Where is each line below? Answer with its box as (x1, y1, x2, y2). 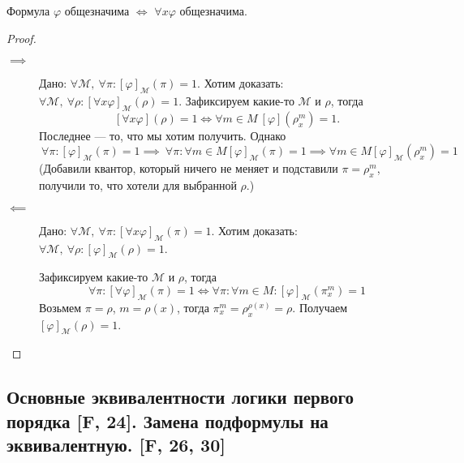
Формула (6, 2, 50, 19)
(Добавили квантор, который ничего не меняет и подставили (39, 160, 338, 177)
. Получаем (292, 298, 348, 315)
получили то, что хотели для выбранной (39, 177, 237, 194)
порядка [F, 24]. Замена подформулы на (6, 408, 329, 433)
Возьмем (39, 298, 82, 315)
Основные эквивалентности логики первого (6, 384, 354, 409)
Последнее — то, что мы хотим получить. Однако (39, 126, 286, 144)
